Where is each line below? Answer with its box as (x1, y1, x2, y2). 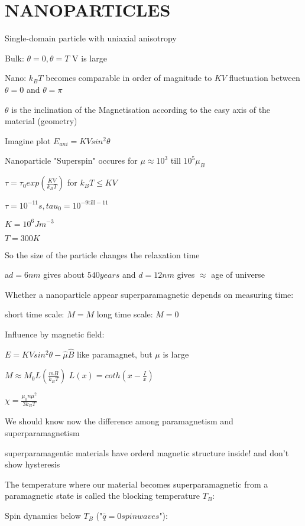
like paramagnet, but (77, 348, 152, 360)
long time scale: (96, 308, 153, 320)
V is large (72, 51, 107, 64)
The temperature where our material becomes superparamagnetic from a (5, 478, 268, 490)
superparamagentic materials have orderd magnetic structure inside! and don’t (5, 446, 289, 459)
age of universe (211, 268, 265, 281)
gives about (43, 268, 85, 281)
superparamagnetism (5, 426, 80, 439)
